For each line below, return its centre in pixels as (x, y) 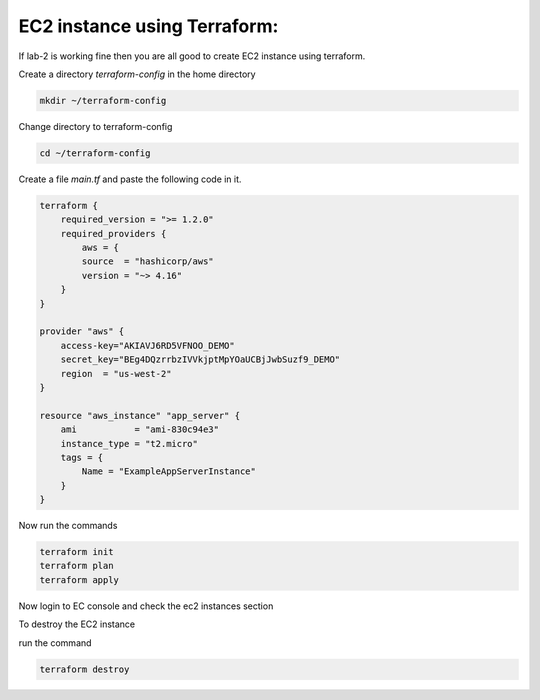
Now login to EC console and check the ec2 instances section (146, 606)
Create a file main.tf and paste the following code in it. (130, 179)
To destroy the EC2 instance (77, 624)
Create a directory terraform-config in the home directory (137, 74)
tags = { (82, 457)
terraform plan (76, 566)
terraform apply (79, 579)
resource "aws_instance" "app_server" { (139, 415)
